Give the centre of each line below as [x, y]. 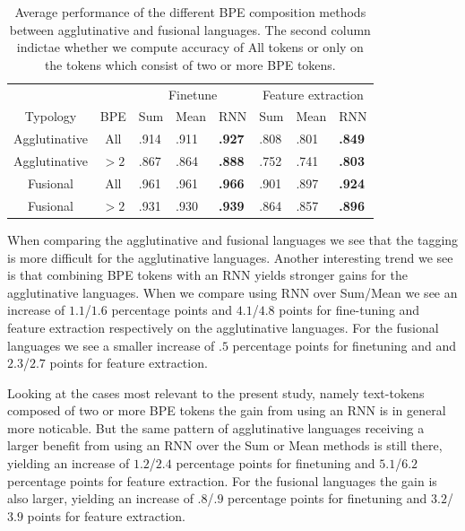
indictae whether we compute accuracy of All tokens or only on [190, 47]
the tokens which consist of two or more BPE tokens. [190, 64]
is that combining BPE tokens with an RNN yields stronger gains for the [207, 275]
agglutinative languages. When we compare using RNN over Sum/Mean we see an [232, 292]
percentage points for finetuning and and [344, 345]
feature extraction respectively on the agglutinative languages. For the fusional [223, 327]
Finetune [193, 94]
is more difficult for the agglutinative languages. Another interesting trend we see [230, 257]
